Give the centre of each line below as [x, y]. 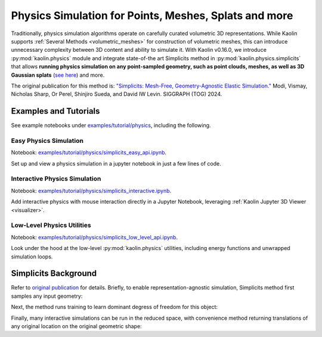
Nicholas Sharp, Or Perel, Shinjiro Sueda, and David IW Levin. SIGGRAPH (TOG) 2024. [117, 94]
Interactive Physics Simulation [56, 179]
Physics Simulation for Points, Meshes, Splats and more [152, 15]
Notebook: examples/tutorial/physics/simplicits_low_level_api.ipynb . [95, 237]
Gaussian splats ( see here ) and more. [58, 75]
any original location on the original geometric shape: [77, 326]
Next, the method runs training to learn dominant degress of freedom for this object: [114, 307]
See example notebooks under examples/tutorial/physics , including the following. [111, 126]
